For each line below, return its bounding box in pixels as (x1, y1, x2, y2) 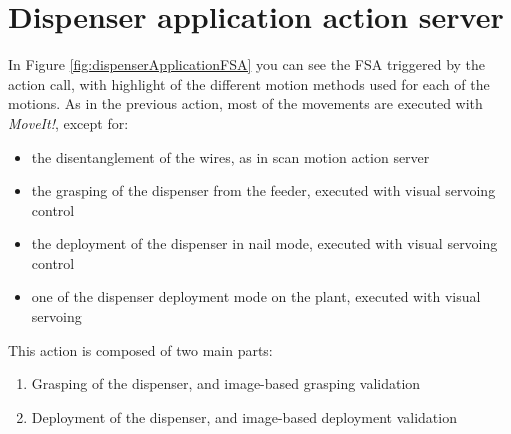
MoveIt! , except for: (8, 112, 129, 133)
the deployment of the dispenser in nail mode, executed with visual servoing (31, 233, 498, 254)
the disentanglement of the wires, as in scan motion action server (31, 146, 430, 167)
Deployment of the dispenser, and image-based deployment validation (31, 406, 457, 427)
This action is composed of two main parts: (8, 339, 273, 360)
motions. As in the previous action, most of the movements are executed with (8, 93, 483, 114)
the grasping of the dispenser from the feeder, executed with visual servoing (31, 180, 496, 201)
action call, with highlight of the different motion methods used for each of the (8, 73, 490, 94)
